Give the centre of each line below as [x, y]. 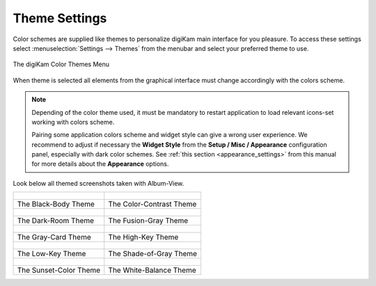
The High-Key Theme [143, 237]
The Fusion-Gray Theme [148, 221]
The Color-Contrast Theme [152, 204]
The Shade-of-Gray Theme [153, 254]
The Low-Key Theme [52, 254]
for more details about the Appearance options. [100, 164]
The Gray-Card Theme [54, 237]
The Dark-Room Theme [55, 221]
